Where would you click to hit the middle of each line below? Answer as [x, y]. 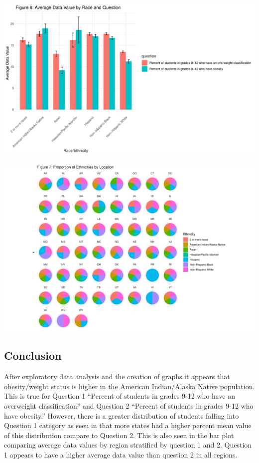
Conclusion [33, 355]
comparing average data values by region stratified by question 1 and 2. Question [128, 445]
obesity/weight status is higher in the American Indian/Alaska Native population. [129, 386]
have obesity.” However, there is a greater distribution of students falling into [122, 415]
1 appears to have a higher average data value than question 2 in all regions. [121, 455]
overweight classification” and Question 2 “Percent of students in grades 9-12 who [129, 406]
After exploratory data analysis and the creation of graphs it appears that [117, 376]
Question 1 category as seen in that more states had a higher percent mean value [128, 425]
